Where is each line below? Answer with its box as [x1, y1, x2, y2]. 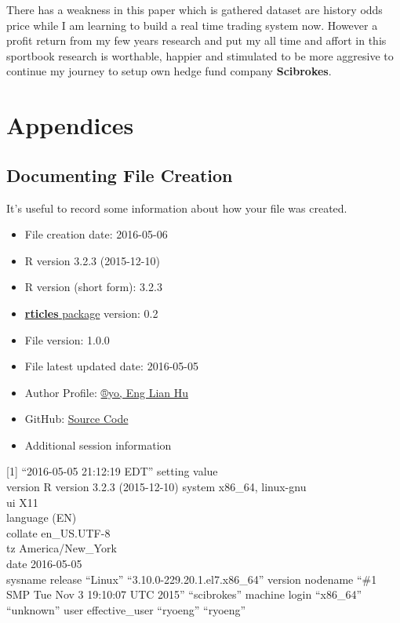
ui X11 [6, 494, 38, 510]
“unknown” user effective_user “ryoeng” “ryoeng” [6, 601, 246, 618]
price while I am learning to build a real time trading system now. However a [6, 16, 378, 33]
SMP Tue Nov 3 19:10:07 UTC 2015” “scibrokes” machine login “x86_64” [6, 586, 362, 603]
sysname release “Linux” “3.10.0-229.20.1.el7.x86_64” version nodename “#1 [6, 570, 377, 587]
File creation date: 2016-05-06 [24, 226, 168, 242]
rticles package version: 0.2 [24, 304, 158, 321]
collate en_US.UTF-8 [6, 524, 111, 541]
